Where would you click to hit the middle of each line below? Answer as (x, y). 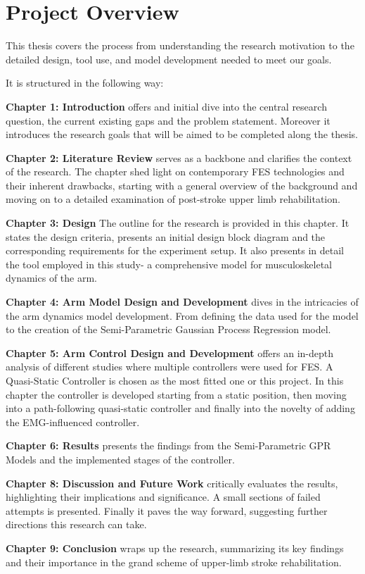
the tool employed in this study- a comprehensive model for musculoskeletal (169, 264)
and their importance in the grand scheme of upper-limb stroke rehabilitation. (174, 562)
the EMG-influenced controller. (73, 422)
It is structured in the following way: (85, 83)
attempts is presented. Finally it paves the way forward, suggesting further (167, 510)
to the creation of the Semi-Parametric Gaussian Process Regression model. (168, 329)
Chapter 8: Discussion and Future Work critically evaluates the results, (172, 483)
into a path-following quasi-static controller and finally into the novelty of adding (180, 408)
